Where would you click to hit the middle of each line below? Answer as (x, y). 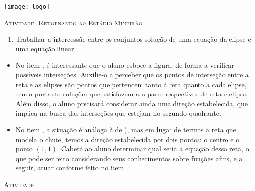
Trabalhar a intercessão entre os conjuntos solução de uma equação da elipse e (133, 39)
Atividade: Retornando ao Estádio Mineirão (73, 22)
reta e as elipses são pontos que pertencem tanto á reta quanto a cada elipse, (131, 84)
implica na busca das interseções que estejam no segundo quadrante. (118, 113)
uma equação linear (45, 48)
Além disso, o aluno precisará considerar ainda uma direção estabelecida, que (132, 103)
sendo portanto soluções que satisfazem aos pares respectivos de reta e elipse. (131, 94)
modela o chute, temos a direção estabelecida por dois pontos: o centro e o (127, 139)
